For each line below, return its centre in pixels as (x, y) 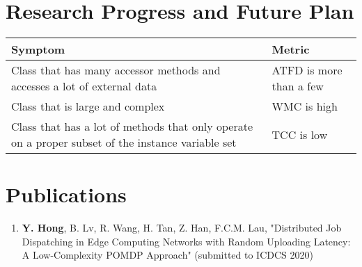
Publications (66, 194)
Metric (291, 49)
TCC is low (300, 134)
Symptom (38, 49)
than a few (298, 86)
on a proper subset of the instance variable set (124, 143)
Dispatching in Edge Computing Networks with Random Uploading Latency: (186, 241)
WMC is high (305, 106)
